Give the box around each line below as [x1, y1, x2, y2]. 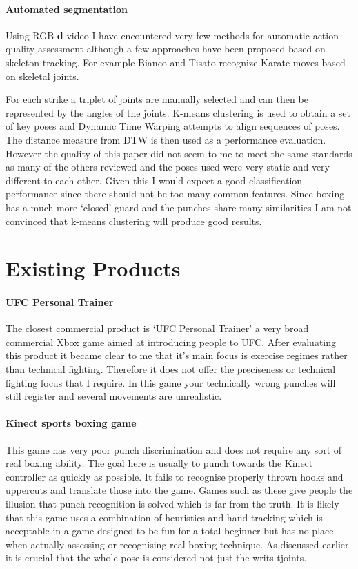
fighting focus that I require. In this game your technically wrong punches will [6, 375, 336, 389]
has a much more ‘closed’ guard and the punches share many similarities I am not [6, 200, 352, 214]
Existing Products [6, 254, 181, 282]
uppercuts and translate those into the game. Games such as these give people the [6, 483, 353, 497]
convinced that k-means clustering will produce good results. [6, 213, 262, 228]
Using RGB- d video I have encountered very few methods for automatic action [6, 28, 339, 42]
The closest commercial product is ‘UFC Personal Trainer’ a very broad [6, 321, 309, 336]
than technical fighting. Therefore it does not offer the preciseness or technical [6, 362, 336, 376]
